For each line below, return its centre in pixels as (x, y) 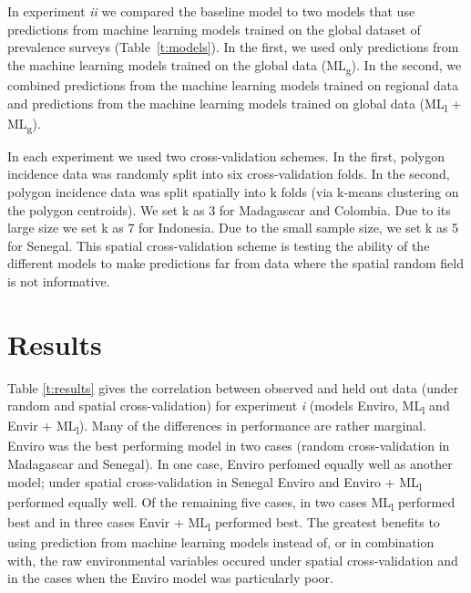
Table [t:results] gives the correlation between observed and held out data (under (233, 387)
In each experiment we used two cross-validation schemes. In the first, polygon (226, 156)
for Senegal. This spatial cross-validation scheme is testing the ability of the (219, 245)
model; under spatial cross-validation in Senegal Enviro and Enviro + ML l (215, 483)
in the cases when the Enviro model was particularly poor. (170, 578)
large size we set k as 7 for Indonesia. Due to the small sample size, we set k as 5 (233, 228)
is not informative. (59, 281)
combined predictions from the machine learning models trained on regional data (233, 84)
